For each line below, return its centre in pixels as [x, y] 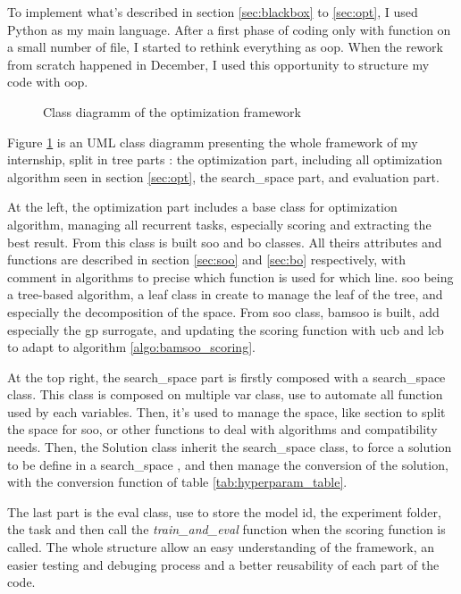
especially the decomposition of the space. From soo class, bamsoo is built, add [223, 311]
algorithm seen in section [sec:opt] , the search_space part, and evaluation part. [223, 176]
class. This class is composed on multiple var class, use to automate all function [225, 394]
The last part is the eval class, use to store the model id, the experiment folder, [224, 511]
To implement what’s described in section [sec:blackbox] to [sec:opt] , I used [213, 12]
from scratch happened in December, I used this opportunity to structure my [218, 64]
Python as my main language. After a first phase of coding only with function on [229, 29]
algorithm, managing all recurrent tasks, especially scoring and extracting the [219, 224]
